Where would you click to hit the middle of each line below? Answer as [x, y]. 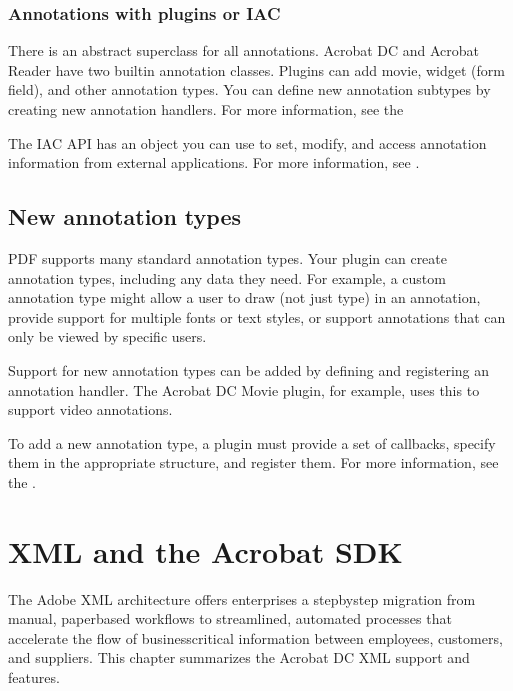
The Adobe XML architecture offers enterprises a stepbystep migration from [242, 598]
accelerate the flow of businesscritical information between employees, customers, [255, 637]
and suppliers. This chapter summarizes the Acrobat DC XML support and [239, 657]
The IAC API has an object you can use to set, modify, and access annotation [247, 142]
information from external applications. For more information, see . [214, 162]
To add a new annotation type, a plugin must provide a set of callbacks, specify [252, 442]
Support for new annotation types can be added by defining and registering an [249, 369]
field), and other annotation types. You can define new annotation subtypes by [249, 89]
